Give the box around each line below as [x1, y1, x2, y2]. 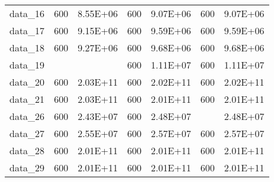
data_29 [9, 161, 45, 174]
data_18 [9, 41, 45, 54]
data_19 [9, 58, 45, 71]
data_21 [9, 92, 45, 106]
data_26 [9, 109, 45, 123]
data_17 [9, 24, 45, 37]
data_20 [9, 75, 45, 89]
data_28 [9, 144, 45, 157]
